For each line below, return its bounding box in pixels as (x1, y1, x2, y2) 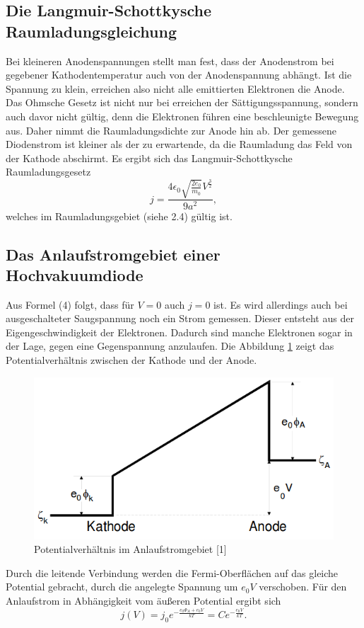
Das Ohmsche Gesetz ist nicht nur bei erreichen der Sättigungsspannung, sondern (6, 95, 358, 110)
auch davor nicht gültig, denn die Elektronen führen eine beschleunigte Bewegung (6, 108, 359, 123)
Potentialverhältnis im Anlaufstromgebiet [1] (34, 542, 227, 556)
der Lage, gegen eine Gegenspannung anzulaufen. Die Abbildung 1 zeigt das (6, 338, 334, 353)
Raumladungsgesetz (6, 164, 91, 179)
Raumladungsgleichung (6, 20, 177, 42)
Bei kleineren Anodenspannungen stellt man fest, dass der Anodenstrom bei (6, 53, 334, 68)
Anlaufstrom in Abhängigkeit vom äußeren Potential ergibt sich (6, 593, 281, 607)
